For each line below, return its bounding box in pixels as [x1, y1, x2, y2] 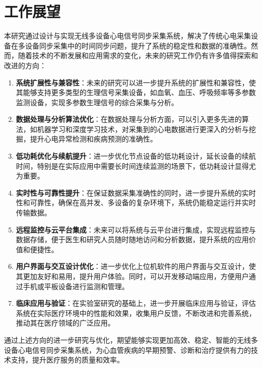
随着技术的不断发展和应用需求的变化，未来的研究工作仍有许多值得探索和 [18, 50, 258, 61]
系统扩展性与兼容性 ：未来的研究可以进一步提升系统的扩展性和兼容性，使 [16, 77, 256, 87]
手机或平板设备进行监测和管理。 [23, 281, 129, 291]
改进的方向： [4, 60, 46, 70]
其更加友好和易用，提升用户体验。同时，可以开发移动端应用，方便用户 [16, 271, 249, 281]
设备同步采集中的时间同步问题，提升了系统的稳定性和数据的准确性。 [25, 40, 251, 51]
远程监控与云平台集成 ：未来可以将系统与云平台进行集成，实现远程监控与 [16, 224, 256, 235]
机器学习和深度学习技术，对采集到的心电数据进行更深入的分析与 [37, 123, 249, 134]
